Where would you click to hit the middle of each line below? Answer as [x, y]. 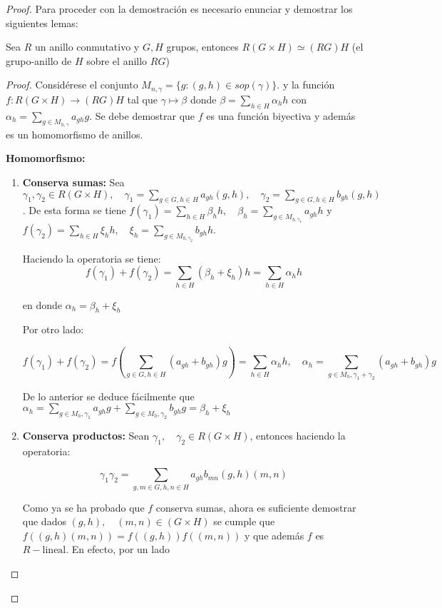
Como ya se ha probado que [83, 507]
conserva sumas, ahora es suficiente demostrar [256, 507]
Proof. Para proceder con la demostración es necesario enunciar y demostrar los [179, 9]
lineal [54, 551]
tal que [142, 99]
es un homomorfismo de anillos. [74, 134]
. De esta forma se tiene [74, 210]
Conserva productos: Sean [86, 435]
